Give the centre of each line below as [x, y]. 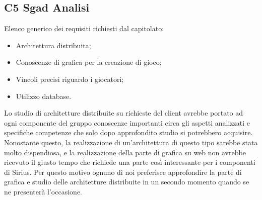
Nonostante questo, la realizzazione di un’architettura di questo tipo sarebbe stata [131, 142]
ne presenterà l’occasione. [43, 191]
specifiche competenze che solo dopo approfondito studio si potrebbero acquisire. [128, 132]
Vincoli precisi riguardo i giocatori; [70, 79]
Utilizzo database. [44, 96]
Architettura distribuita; [53, 45]
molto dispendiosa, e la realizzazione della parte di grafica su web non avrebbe [125, 152]
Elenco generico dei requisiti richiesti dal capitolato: [84, 28]
